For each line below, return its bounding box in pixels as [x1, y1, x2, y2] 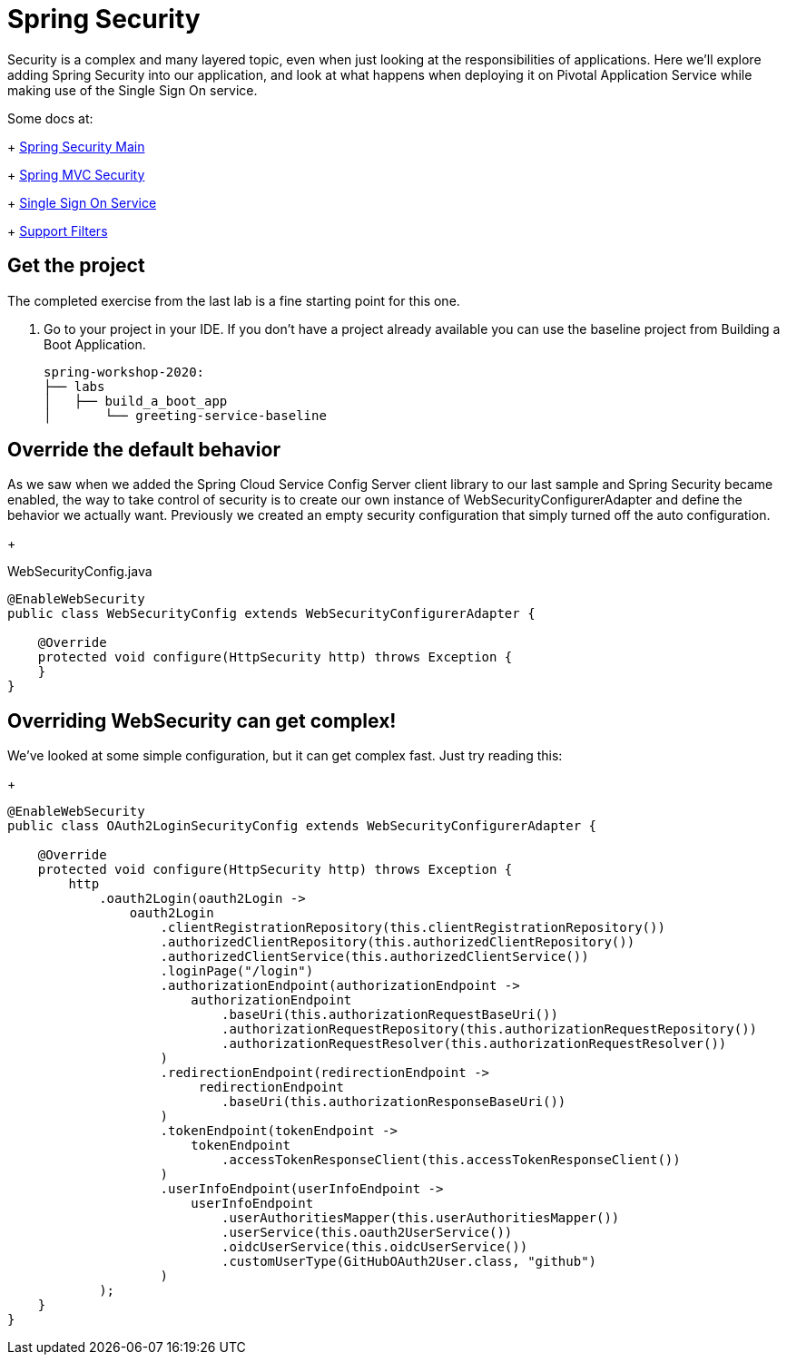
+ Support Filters [7, 222, 108, 239]
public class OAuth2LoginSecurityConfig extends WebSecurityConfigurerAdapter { [7, 818, 597, 834]
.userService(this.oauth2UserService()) [221, 1225, 513, 1240]
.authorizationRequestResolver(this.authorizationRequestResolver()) [221, 1036, 727, 1052]
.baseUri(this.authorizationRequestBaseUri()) [221, 1007, 558, 1023]
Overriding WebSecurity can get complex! [7, 709, 397, 732]
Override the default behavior [7, 438, 280, 462]
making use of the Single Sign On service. [7, 82, 258, 98]
